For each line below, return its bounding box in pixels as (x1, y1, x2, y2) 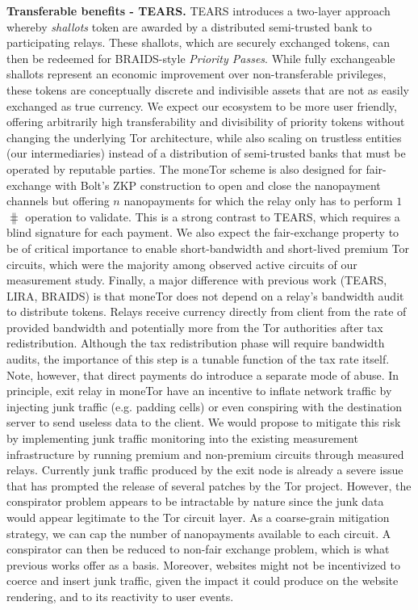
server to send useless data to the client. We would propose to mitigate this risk (6, 414, 401, 431)
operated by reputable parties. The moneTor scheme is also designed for (6, 160, 362, 177)
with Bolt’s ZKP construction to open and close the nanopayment (54, 176, 381, 193)
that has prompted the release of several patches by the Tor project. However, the (6, 477, 412, 494)
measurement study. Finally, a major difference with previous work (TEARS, (6, 271, 387, 288)
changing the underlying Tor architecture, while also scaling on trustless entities (6, 128, 402, 145)
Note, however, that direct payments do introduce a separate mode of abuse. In (6, 366, 399, 383)
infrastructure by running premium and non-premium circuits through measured (6, 445, 404, 462)
